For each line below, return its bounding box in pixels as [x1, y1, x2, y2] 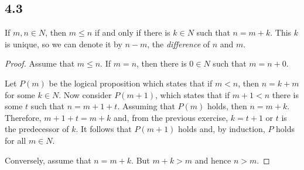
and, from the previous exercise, [114, 111, 228, 123]
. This [270, 26, 292, 39]
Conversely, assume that [5, 154, 91, 166]
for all [5, 134, 26, 146]
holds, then [207, 100, 247, 112]
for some [5, 88, 35, 100]
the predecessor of [5, 123, 69, 135]
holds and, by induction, [178, 123, 265, 135]
